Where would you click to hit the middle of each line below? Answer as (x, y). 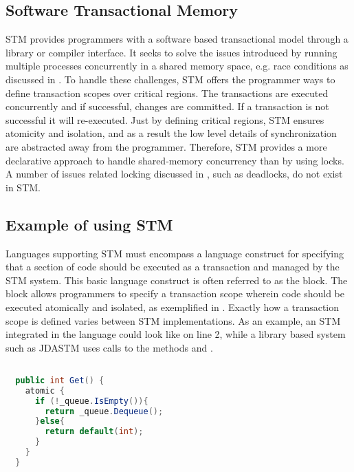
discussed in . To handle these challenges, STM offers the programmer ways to (170, 79)
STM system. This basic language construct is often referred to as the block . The (177, 280)
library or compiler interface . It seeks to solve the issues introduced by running (172, 52)
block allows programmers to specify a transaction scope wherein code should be (175, 293)
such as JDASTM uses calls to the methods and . (109, 347)
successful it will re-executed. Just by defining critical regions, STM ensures (165, 119)
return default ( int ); (94, 432)
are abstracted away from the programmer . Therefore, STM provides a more (166, 146)
